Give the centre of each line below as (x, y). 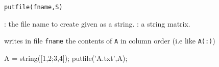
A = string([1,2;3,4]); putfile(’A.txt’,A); (66, 58)
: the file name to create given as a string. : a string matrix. (97, 23)
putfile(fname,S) (33, 7)
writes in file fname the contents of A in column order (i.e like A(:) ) (110, 41)
